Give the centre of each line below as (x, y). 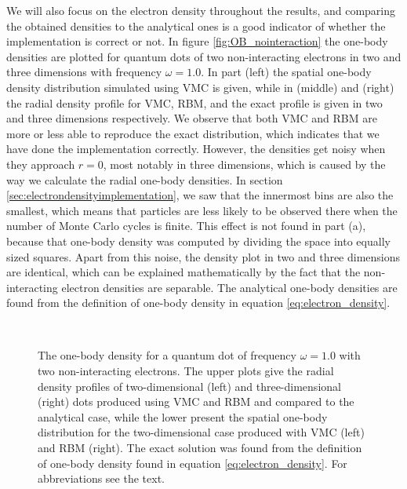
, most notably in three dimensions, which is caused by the (244, 164)
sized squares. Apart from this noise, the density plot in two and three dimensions (203, 256)
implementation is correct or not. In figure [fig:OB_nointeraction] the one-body (197, 41)
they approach (41, 164)
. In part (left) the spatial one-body (286, 72)
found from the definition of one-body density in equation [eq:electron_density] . (198, 303)
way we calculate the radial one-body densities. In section (145, 179)
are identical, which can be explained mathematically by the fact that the (184, 272)
